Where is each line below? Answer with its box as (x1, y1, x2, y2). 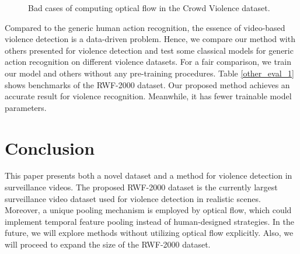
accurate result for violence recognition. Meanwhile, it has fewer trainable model (5, 90, 292, 102)
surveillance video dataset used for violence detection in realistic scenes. (5, 192, 261, 204)
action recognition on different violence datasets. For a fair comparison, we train (5, 55, 292, 68)
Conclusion (5, 135, 95, 159)
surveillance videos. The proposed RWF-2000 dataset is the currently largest (5, 181, 278, 193)
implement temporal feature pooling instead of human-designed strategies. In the (5, 215, 294, 227)
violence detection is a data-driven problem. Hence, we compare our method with (5, 33, 295, 45)
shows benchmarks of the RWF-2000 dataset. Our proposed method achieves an (5, 78, 290, 91)
